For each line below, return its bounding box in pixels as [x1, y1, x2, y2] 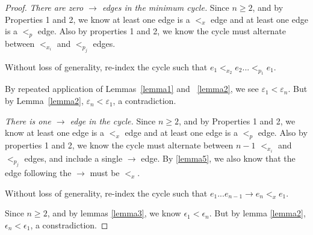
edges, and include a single [24, 151, 123, 164]
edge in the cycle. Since [70, 114, 156, 127]
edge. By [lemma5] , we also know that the [141, 151, 296, 164]
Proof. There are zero [5, 1, 84, 13]
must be [90, 166, 120, 179]
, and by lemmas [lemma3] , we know [47, 207, 181, 219]
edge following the [5, 166, 72, 179]
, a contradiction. [113, 94, 176, 107]
